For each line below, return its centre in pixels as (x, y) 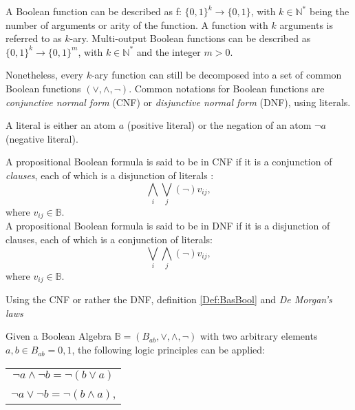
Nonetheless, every (44, 75)
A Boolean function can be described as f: (94, 11)
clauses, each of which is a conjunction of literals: (109, 239)
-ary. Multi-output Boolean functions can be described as (190, 38)
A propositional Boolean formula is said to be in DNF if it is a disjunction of (168, 226)
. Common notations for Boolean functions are (227, 88)
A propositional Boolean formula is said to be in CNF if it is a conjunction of (169, 162)
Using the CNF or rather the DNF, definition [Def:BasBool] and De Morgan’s (169, 299)
